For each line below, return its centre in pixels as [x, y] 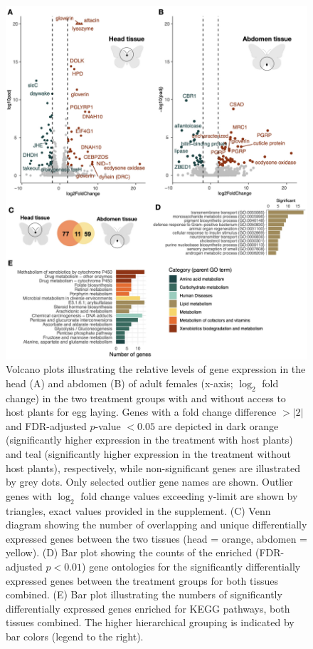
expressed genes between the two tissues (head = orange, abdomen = [156, 538]
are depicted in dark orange [218, 425]
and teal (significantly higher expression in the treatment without [148, 453]
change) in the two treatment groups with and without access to [146, 398]
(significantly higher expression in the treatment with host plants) [149, 440]
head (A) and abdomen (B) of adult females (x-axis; [120, 383]
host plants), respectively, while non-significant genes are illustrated [153, 467]
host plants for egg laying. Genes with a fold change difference [141, 412]
